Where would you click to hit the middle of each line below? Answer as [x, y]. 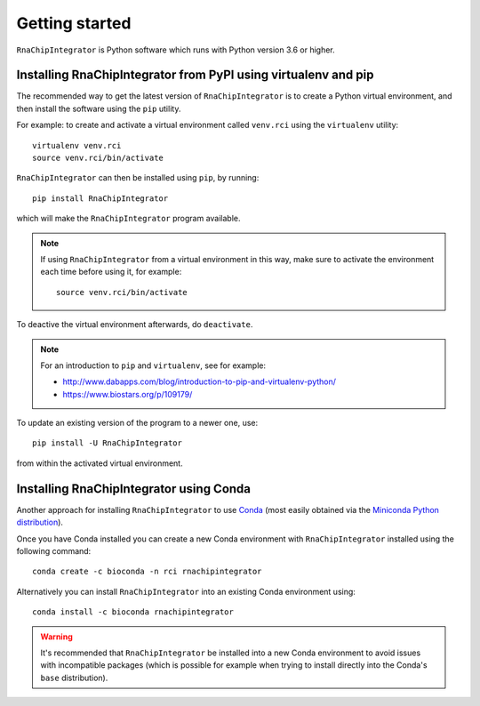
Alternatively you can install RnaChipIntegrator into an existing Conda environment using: [186, 591]
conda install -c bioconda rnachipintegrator [133, 612]
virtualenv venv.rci [77, 145]
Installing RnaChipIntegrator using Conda [134, 489]
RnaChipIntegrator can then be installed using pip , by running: [138, 178]
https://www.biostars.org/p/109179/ [128, 394]
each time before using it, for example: [111, 272]
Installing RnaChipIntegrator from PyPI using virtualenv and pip [195, 75]
